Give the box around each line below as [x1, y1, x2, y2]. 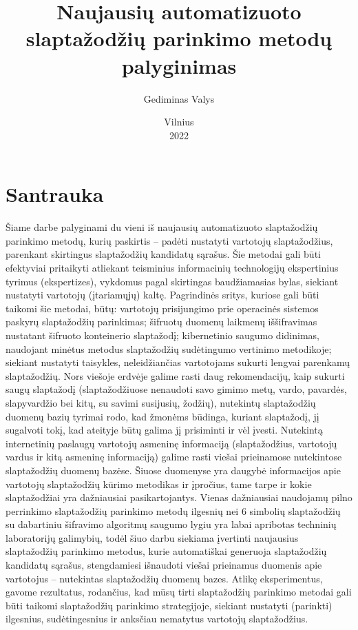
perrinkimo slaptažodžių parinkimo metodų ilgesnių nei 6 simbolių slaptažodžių [6, 503, 341, 518]
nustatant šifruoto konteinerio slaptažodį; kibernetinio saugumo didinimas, [6, 327, 319, 342]
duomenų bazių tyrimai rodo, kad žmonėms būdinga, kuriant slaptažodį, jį [6, 409, 319, 423]
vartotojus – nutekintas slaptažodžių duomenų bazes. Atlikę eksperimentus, [6, 571, 323, 585]
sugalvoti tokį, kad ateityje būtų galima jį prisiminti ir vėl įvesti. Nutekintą [6, 423, 323, 437]
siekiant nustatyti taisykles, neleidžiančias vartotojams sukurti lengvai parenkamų [6, 355, 350, 369]
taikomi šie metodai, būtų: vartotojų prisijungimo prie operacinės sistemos [6, 301, 319, 315]
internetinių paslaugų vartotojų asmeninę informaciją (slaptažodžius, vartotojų [6, 436, 337, 450]
